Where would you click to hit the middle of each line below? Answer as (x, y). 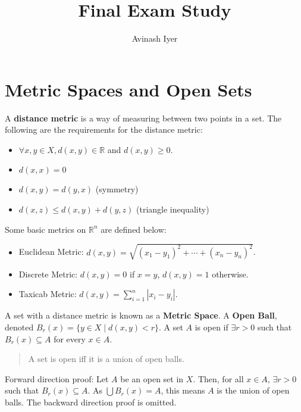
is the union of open (253, 390)
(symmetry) (117, 189)
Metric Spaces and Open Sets (128, 89)
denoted (19, 327)
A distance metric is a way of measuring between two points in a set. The (143, 118)
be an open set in (152, 378)
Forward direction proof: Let (57, 378)
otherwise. (230, 274)
